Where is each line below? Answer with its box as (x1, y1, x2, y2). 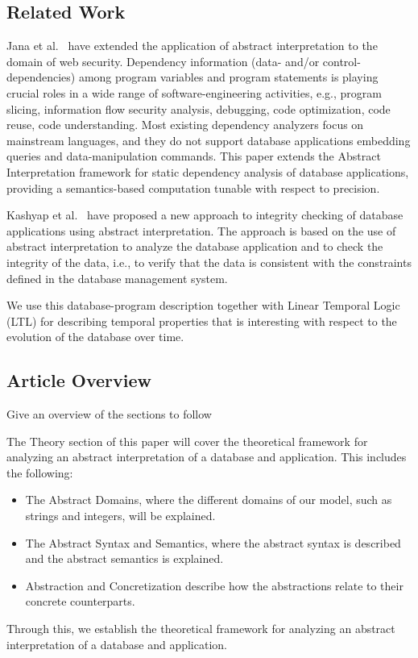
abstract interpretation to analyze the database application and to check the (6, 238, 383, 255)
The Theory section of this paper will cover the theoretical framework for (6, 432, 368, 449)
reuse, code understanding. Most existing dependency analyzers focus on (6, 116, 364, 133)
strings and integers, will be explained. (25, 507, 216, 524)
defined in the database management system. (6, 269, 228, 286)
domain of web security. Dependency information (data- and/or (6, 52, 320, 69)
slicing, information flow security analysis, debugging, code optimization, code (6, 100, 391, 117)
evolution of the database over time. (6, 328, 184, 345)
